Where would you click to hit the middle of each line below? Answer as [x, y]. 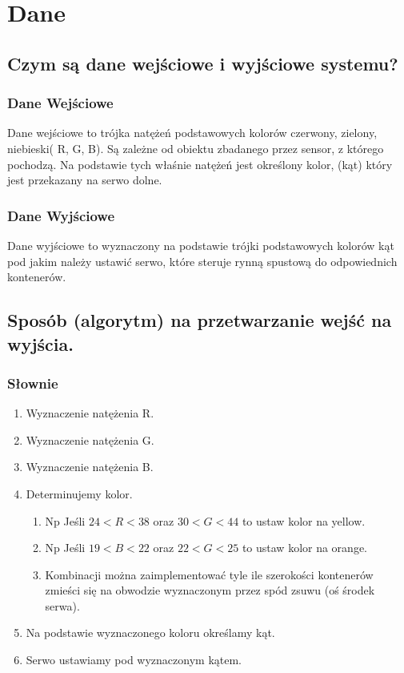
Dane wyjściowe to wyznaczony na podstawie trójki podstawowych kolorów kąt [201, 245]
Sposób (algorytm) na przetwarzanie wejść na [200, 320]
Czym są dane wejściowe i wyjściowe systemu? [203, 63]
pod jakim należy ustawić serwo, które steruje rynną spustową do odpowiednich [202, 261]
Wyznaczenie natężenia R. [90, 413]
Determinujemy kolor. [79, 493]
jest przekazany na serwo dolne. [85, 180]
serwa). [62, 605]
